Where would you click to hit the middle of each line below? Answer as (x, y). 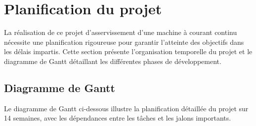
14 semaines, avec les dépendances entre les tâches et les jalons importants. (118, 118)
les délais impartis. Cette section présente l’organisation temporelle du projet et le (128, 51)
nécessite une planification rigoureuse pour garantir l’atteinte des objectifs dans (124, 42)
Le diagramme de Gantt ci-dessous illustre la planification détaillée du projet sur (126, 108)
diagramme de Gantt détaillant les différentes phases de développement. (113, 61)
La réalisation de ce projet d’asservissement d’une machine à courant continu (121, 32)
